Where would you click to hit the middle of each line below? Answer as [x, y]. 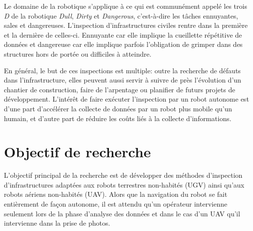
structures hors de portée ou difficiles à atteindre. [78, 53]
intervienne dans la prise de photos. [57, 223]
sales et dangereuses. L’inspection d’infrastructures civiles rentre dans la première [126, 25]
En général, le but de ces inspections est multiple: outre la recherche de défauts [122, 70]
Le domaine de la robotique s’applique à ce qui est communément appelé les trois [126, 6]
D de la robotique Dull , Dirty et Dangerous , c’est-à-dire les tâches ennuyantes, [121, 15]
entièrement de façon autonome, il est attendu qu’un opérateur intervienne [116, 204]
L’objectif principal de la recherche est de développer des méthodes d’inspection [123, 175]
